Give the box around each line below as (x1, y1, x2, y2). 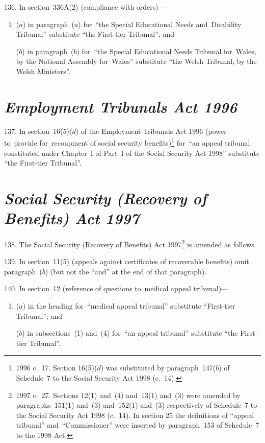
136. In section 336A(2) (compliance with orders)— (4, 2, 166, 12)
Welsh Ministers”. (16, 65, 71, 76)
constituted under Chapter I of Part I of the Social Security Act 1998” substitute (4, 147, 260, 158)
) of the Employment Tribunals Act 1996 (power (75, 125, 227, 136)
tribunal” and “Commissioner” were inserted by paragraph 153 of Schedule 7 (16, 419, 259, 430)
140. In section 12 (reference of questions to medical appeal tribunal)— (4, 283, 229, 294)
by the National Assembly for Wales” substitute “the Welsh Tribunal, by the (16, 56, 257, 66)
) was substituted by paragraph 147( (100, 362, 216, 373)
